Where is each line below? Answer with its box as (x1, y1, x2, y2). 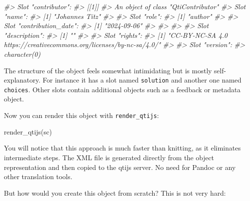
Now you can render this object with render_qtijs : (4, 110, 159, 120)
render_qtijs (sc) (4, 126, 52, 136)
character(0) (4, 49, 41, 59)
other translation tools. (4, 171, 72, 182)
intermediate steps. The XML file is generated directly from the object (4, 152, 214, 162)
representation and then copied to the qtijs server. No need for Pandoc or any (4, 162, 236, 172)
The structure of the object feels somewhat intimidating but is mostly (4, 65, 212, 75)
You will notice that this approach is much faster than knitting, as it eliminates (4, 143, 241, 153)
